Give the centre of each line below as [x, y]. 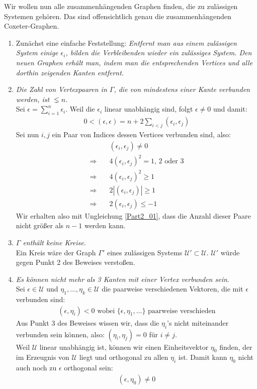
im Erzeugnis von [42, 357]
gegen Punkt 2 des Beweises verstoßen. [75, 262]
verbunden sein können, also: [60, 334]
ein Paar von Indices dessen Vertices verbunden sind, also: [141, 134]
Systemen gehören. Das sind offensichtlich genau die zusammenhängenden [118, 16]
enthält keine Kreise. [54, 242]
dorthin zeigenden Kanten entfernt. [70, 72]
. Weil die [80, 109]
